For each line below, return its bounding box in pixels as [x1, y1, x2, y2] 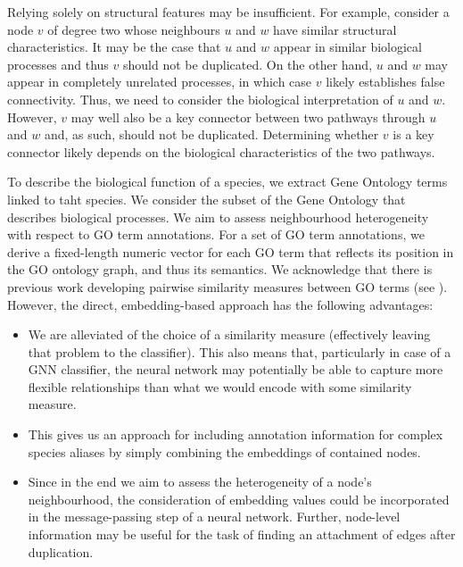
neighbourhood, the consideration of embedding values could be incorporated [28, 489, 450, 508]
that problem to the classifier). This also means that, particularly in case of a [28, 342, 451, 361]
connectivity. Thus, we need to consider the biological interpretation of [7, 89, 393, 108]
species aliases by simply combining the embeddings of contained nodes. [28, 442, 421, 461]
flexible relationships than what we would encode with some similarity [28, 377, 412, 396]
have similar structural [273, 20, 397, 38]
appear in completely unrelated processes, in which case [7, 72, 312, 91]
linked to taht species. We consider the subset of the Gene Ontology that [7, 189, 406, 208]
